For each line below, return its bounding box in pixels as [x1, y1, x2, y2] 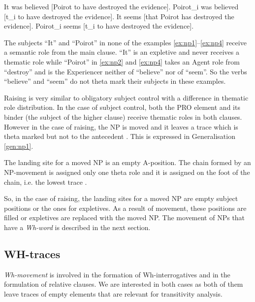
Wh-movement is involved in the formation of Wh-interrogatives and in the [4, 269, 230, 279]
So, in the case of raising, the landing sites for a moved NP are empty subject [4, 193, 238, 203]
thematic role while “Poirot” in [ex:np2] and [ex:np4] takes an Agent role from [4, 56, 240, 67]
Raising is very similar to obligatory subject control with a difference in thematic [4, 92, 249, 102]
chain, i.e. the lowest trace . [4, 176, 87, 187]
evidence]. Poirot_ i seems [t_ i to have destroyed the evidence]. [4, 21, 194, 31]
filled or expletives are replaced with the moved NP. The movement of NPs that [4, 212, 245, 223]
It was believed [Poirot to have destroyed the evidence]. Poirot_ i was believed [4, 1, 239, 11]
